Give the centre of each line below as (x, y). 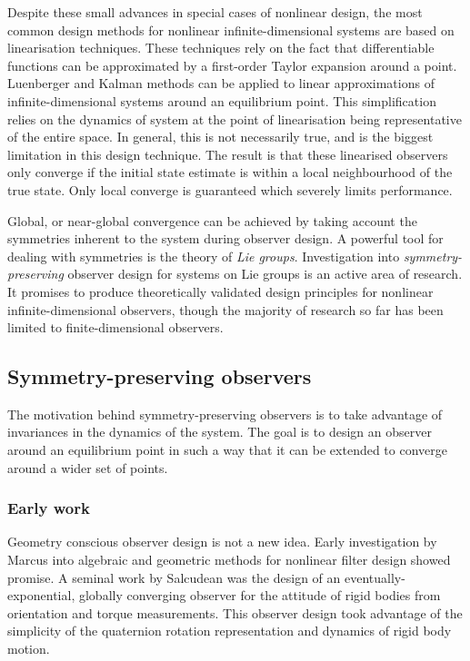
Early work (49, 508)
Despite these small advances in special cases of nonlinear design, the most (215, 12)
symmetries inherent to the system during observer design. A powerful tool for (225, 238)
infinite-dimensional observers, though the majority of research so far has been (225, 309)
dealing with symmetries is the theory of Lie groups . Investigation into (204, 256)
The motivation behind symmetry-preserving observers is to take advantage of (225, 414)
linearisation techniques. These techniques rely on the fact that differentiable (221, 48)
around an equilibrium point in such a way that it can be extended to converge (227, 450)
